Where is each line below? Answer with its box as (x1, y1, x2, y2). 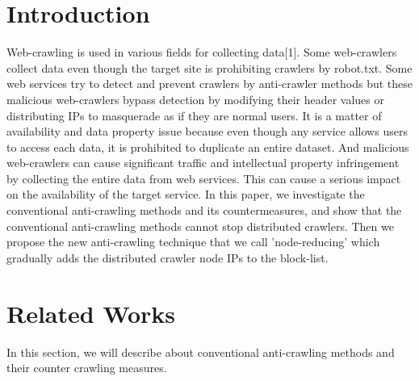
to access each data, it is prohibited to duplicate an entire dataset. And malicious (6, 138, 409, 155)
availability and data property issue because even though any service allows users (6, 123, 408, 140)
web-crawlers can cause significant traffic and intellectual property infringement (6, 154, 400, 171)
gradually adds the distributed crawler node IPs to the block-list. (6, 249, 329, 266)
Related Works (6, 296, 176, 329)
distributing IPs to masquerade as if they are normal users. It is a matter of (6, 107, 382, 124)
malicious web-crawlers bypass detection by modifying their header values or (6, 90, 385, 107)
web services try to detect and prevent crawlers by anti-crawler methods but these (6, 75, 413, 92)
